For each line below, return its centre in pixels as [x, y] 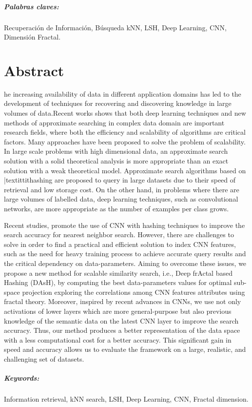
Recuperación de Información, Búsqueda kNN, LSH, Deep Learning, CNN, [115, 27]
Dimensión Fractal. [32, 37]
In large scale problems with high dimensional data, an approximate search [116, 151]
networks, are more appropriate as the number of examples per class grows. [116, 208]
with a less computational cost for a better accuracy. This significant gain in [118, 339]
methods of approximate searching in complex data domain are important [114, 122]
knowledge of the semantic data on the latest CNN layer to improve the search [121, 320]
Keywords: [22, 378]
